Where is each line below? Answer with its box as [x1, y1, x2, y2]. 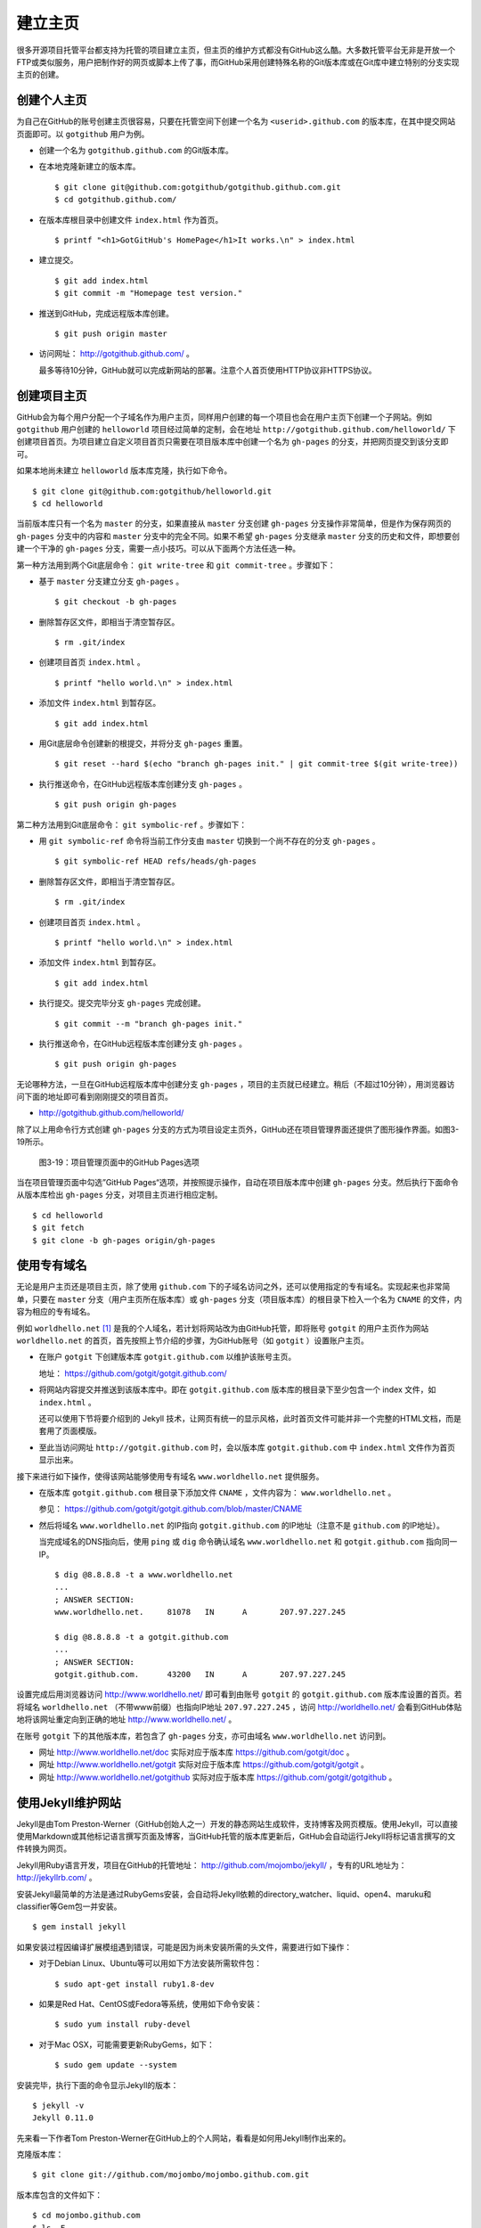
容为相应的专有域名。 [16, 1306, 95, 1317]
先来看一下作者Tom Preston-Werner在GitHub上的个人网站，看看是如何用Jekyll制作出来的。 [16, 2133, 351, 2143]
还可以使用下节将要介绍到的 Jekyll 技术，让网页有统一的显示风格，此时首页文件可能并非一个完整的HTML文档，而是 [38, 1413, 462, 1423]
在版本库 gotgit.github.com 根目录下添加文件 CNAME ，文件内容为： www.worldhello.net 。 [38, 1487, 396, 1497]
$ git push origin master [54, 328, 168, 339]
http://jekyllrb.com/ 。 [16, 1872, 97, 1883]
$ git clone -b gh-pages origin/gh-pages [32, 1235, 216, 1245]
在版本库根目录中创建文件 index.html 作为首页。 [38, 214, 224, 225]
